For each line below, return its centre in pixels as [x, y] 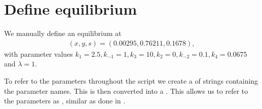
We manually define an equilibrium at [63, 33]
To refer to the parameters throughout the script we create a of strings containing [131, 80]
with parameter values [39, 53]
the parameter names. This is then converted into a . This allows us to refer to [126, 90]
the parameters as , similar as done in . [65, 101]
